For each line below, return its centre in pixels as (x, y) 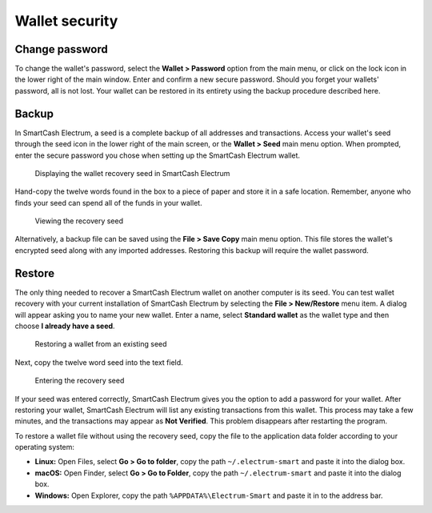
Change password (61, 49)
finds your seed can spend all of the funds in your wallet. (109, 202)
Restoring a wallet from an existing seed (101, 344)
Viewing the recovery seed (79, 221)
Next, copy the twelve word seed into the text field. (99, 362)
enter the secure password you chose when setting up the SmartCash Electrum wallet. (157, 155)
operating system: (45, 447)
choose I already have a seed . (65, 326)
